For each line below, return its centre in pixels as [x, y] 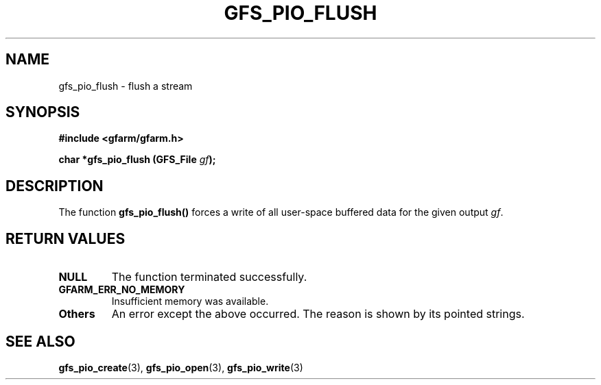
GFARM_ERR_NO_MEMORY [122, 290]
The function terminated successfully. [209, 277]
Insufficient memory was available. [190, 301]
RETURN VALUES [66, 238]
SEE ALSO [40, 341]
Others [77, 314]
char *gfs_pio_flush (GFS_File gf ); [137, 160]
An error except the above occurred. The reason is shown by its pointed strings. [318, 314]
